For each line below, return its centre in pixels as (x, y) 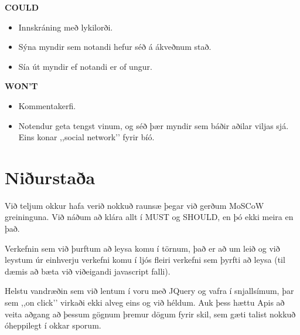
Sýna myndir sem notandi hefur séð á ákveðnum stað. (115, 47)
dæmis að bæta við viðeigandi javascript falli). (88, 271)
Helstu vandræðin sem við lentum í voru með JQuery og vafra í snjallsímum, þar (149, 291)
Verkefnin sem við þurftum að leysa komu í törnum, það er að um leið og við (142, 248)
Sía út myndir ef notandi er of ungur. (85, 66)
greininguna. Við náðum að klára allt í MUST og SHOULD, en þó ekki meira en (149, 217)
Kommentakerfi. (47, 105)
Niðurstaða (50, 177)
